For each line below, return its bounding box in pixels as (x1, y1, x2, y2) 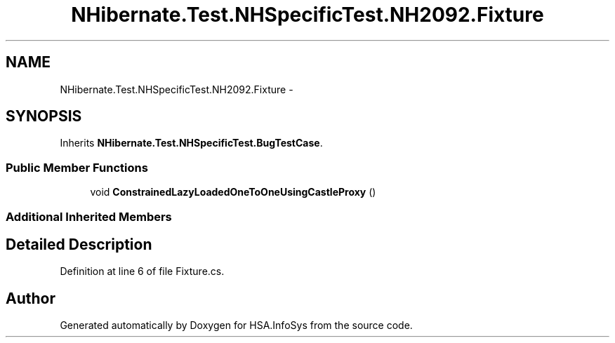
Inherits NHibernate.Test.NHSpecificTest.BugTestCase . (60, 137, 323, 149)
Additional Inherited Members (6, 209, 172, 224)
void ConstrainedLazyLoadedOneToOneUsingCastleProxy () (90, 186, 376, 199)
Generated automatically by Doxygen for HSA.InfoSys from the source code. (60, 319, 413, 332)
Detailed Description (6, 235, 152, 253)
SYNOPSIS (6, 107, 82, 126)
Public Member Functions (6, 160, 148, 175)
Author (6, 289, 55, 307)
